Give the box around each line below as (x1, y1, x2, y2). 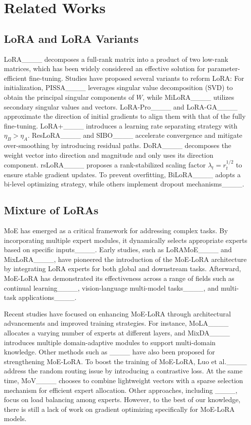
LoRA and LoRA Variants (4, 31, 139, 46)
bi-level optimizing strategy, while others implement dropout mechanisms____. (4, 179, 244, 189)
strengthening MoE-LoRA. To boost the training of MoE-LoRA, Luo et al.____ (4, 356, 247, 366)
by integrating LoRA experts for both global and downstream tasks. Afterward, (4, 263, 241, 274)
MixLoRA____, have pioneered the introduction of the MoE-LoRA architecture (4, 254, 247, 264)
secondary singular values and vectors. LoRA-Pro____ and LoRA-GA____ (4, 101, 238, 111)
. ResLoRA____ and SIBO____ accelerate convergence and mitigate (27, 130, 243, 140)
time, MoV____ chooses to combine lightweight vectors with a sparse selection (4, 375, 243, 386)
